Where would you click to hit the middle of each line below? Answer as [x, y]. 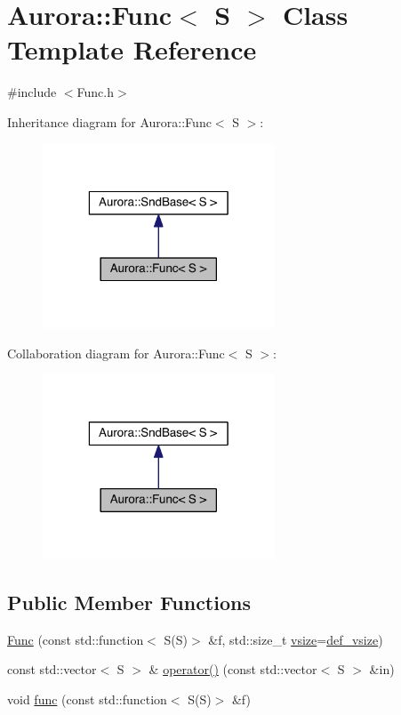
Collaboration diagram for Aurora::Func [116, 353]
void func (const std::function [87, 699]
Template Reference [132, 49]
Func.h [96, 92]
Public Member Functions [129, 602]
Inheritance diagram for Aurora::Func [109, 121]
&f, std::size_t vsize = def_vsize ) [296, 639]
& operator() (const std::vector [233, 669]
